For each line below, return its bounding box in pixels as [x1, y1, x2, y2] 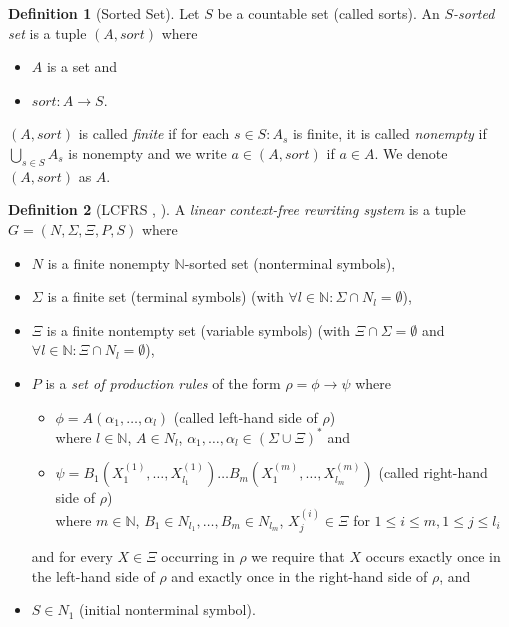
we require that [251, 546, 345, 567]
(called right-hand [378, 462, 488, 483]
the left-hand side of [31, 565, 155, 586]
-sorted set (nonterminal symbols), [184, 252, 396, 273]
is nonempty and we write [68, 142, 227, 163]
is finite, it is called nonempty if [292, 123, 487, 144]
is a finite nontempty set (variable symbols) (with [46, 319, 351, 340]
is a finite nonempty [47, 252, 170, 273]
